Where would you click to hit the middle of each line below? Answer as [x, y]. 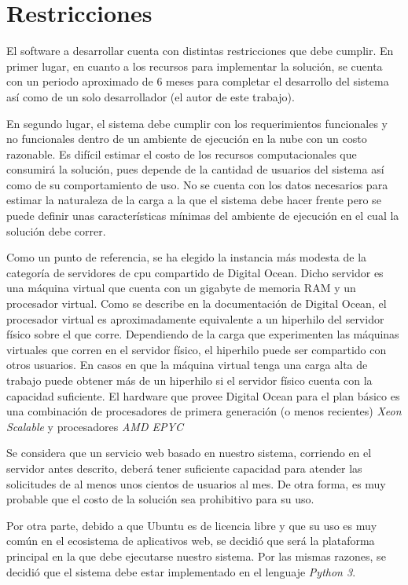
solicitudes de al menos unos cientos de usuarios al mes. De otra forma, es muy [196, 483]
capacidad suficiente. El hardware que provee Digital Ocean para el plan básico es [203, 395]
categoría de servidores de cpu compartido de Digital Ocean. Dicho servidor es [195, 272]
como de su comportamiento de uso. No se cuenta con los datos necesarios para [197, 184]
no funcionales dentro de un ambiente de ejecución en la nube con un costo [187, 139]
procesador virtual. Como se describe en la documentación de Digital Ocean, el [197, 303]
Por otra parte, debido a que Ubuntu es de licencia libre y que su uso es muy [192, 525]
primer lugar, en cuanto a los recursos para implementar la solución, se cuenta [195, 66]
